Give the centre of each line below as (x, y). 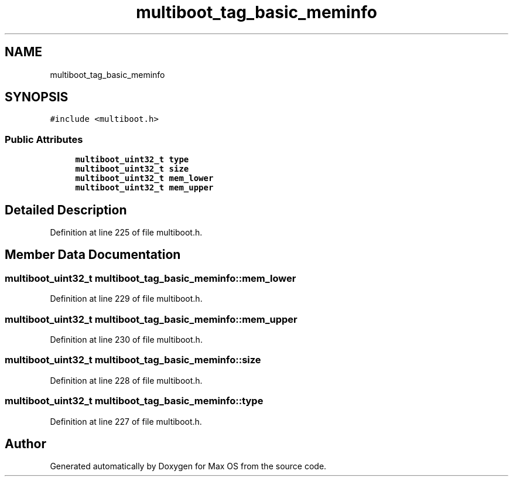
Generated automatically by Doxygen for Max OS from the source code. (188, 466)
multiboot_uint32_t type (132, 160)
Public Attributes (44, 139)
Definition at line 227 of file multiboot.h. (126, 421)
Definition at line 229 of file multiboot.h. (126, 299)
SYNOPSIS (37, 97)
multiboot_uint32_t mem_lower (144, 178)
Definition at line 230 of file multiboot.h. (126, 340)
